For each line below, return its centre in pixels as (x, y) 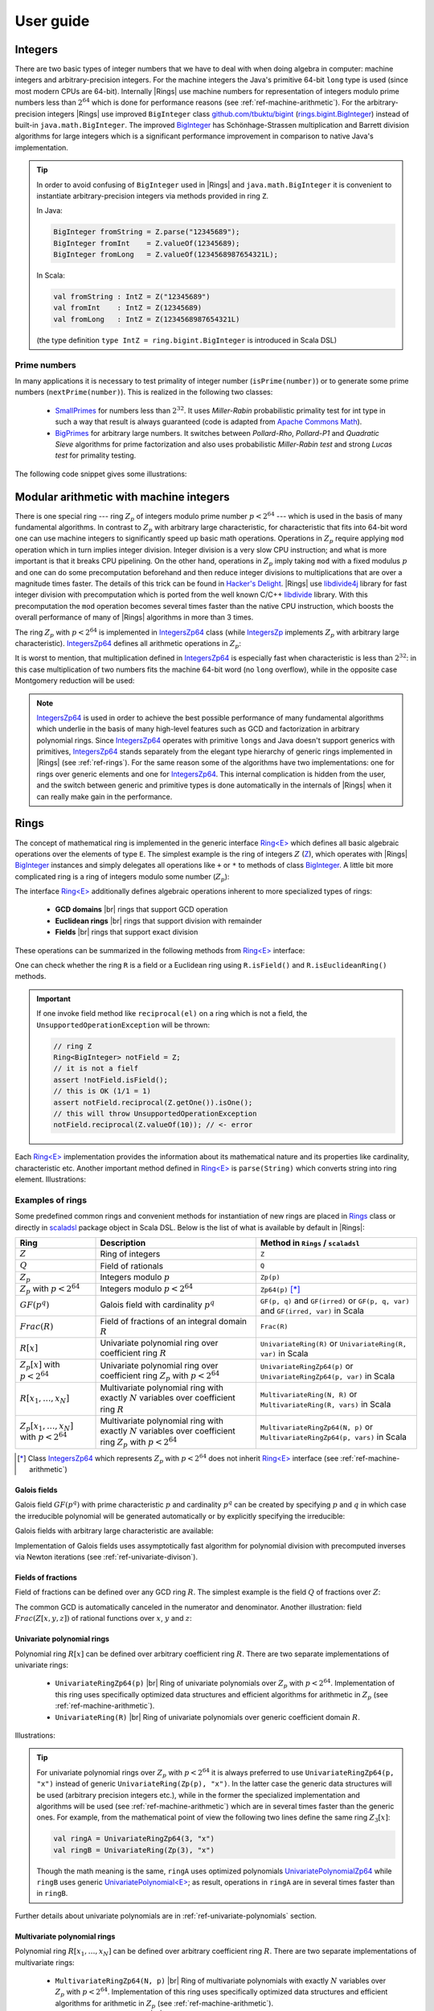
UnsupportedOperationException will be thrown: (123, 1025)
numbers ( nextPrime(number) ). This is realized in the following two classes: (144, 392)
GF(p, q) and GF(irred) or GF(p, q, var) (335, 1301)
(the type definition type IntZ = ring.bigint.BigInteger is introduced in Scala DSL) (187, 340)
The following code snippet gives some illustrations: (101, 474)
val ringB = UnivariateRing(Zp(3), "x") (134, 1850)
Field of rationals (132, 1265)
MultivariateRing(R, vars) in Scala (325, 1404)
